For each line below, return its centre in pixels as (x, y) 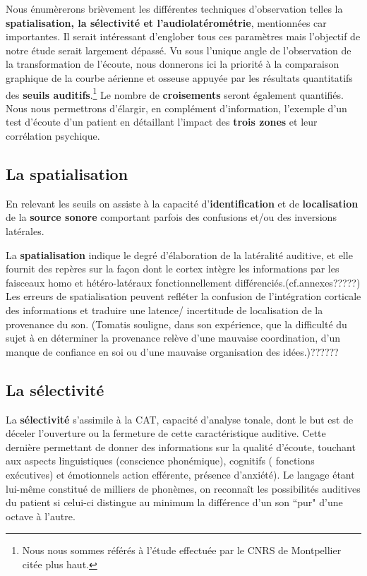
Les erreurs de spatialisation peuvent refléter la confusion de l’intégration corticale (183, 296)
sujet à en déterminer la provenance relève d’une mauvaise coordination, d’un (173, 338)
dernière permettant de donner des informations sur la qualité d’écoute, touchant (181, 446)
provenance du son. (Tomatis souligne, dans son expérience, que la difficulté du (176, 324)
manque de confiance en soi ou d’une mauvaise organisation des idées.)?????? (172, 351)
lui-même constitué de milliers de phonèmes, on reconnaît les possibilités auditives (183, 488)
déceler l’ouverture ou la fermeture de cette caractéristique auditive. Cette (166, 433)
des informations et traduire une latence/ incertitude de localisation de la (164, 310)
